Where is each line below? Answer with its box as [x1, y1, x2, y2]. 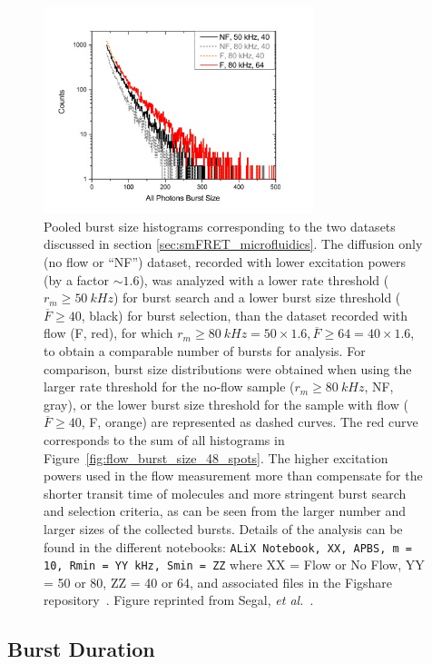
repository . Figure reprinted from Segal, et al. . [44, 590, 314, 609]
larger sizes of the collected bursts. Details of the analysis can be [44, 519, 403, 538]
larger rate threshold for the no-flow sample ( [44, 377, 295, 396]
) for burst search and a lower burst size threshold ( [113, 288, 401, 307]
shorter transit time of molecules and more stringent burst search [44, 483, 407, 502]
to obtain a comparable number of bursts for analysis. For [44, 341, 366, 360]
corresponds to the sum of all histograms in [44, 430, 285, 449]
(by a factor [44, 270, 109, 289]
